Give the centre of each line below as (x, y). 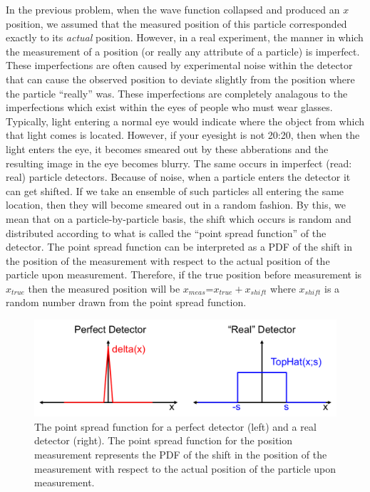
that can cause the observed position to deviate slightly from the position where (180, 79)
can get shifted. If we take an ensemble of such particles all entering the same (175, 190)
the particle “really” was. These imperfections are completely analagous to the (177, 93)
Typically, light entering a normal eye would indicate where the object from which (185, 121)
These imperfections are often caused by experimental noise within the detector (179, 65)
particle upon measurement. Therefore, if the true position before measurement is (184, 274)
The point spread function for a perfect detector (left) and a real (175, 426)
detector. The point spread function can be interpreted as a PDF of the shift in (179, 247)
